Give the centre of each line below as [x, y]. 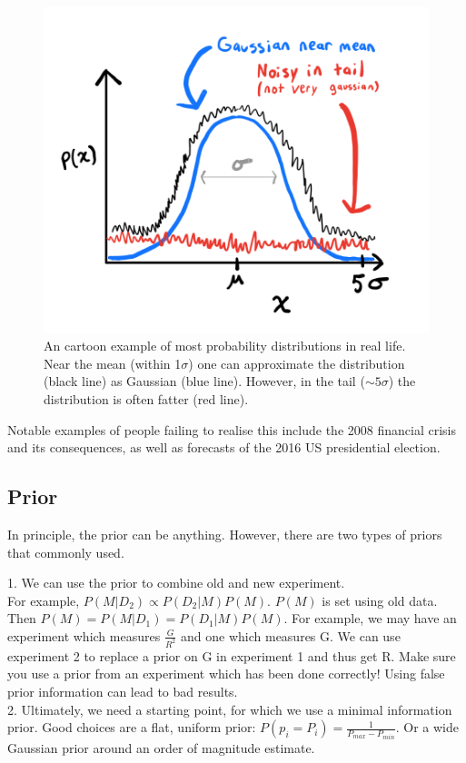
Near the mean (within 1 [113, 363]
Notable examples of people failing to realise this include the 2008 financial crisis [232, 429]
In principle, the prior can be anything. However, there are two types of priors [225, 534]
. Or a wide [427, 727]
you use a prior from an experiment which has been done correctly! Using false [226, 674]
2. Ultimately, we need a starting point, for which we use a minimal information [230, 709]
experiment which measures [84, 635]
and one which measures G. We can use [291, 635]
